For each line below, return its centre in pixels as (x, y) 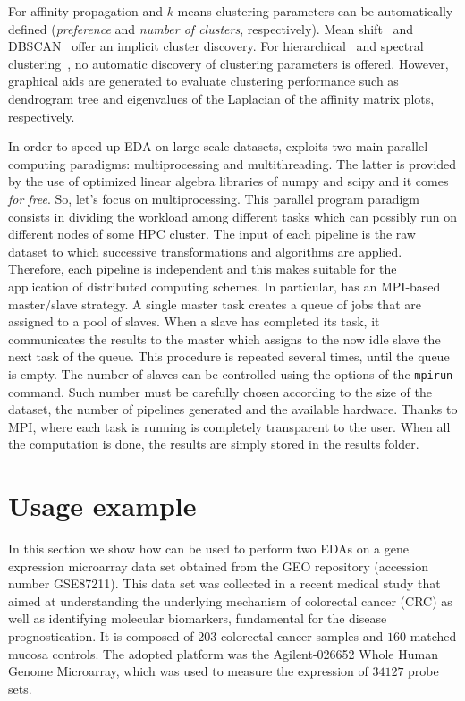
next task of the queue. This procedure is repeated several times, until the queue (229, 356)
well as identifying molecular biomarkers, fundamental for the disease (198, 618)
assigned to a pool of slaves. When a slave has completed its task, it (194, 321)
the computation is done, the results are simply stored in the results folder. (214, 444)
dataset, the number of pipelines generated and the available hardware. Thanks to (233, 409)
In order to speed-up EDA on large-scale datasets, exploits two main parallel (218, 146)
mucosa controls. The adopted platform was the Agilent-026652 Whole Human (223, 653)
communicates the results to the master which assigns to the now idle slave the (224, 338)
